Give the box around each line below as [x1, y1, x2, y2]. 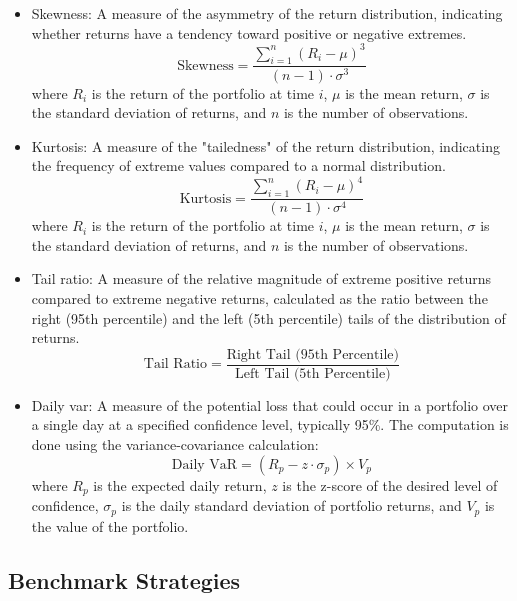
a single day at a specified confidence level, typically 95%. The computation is [31, 414, 509, 435]
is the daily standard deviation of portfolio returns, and [121, 495, 462, 516]
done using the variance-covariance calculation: [31, 434, 319, 455]
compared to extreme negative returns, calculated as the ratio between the [31, 288, 488, 308]
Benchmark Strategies [8, 564, 241, 595]
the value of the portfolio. [31, 515, 189, 536]
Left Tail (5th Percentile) [235, 366, 391, 381]
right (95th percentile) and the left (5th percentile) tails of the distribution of [31, 307, 506, 328]
